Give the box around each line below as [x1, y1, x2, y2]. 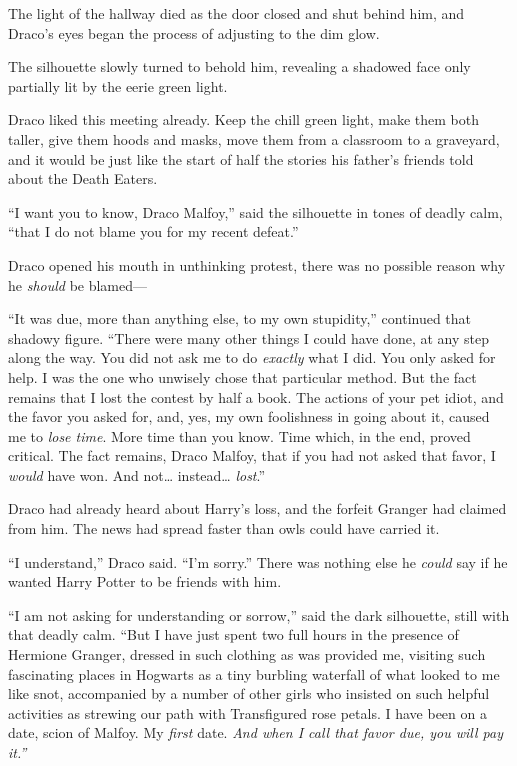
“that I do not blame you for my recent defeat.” [8, 221, 299, 242]
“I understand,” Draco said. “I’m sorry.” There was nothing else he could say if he [8, 551, 508, 572]
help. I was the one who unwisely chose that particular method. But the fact [8, 366, 477, 387]
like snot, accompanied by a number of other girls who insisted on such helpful [8, 683, 490, 704]
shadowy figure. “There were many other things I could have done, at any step [8, 327, 490, 348]
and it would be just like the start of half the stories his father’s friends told [8, 148, 474, 169]
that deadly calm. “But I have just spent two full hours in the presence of [8, 624, 459, 645]
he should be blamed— [8, 274, 148, 295]
